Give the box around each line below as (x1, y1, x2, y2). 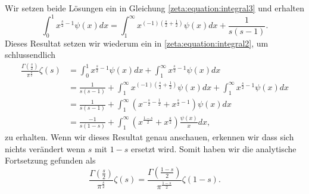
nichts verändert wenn (5, 142, 86, 155)
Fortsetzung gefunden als (5, 154, 96, 167)
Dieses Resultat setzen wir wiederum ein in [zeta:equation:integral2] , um (5, 36, 269, 49)
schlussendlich (5, 48, 56, 61)
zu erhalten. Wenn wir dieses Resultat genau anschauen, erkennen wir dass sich (5, 131, 294, 143)
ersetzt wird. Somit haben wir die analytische (131, 142, 296, 155)
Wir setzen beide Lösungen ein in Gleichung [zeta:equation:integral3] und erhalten (5, 2, 305, 14)
